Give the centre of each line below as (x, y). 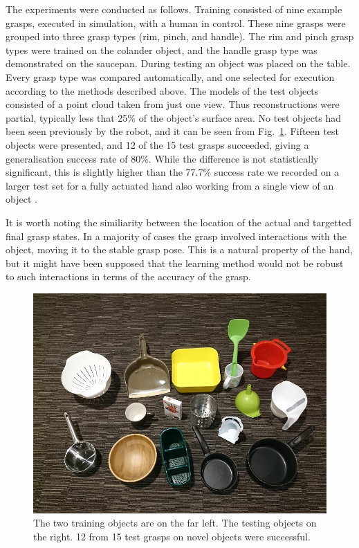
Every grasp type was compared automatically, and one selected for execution (170, 76)
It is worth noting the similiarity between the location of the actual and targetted (178, 222)
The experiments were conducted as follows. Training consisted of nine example (174, 9)
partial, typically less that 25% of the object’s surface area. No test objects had (174, 117)
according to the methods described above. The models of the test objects (162, 90)
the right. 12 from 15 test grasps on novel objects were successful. (172, 537)
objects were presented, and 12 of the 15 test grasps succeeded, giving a (157, 144)
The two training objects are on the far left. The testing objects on (175, 523)
